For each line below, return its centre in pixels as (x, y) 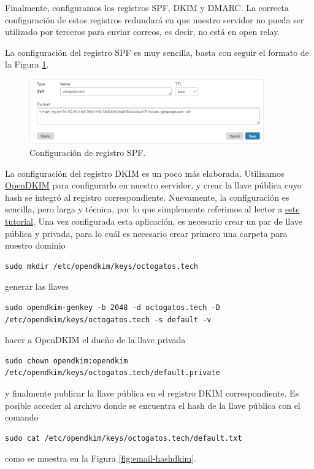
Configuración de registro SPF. (88, 153)
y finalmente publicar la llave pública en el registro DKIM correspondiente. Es (152, 393)
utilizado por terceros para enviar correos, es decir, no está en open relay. (143, 32)
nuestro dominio (35, 245)
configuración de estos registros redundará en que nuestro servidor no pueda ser (155, 19)
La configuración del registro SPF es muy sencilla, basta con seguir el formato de (157, 52)
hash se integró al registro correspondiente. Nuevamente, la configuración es (147, 197)
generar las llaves (37, 286)
